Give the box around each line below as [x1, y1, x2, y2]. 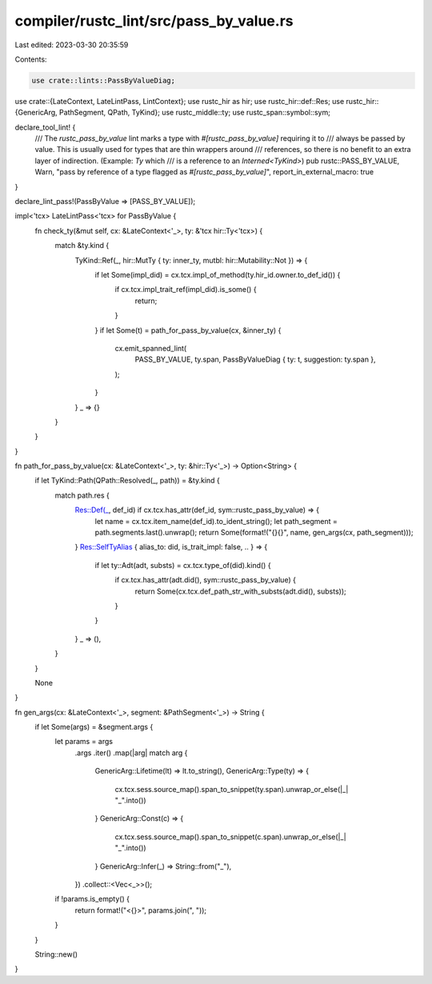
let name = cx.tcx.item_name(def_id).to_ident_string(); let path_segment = [94, 516, 338, 526]
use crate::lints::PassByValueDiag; [31, 76, 176, 85]
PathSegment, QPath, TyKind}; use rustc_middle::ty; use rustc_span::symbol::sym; [58, 108, 331, 118]
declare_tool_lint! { [14, 122, 76, 132]
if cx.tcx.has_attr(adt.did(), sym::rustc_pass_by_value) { [114, 575, 296, 585]
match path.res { [54, 490, 110, 500]
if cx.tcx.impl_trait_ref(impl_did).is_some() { [114, 285, 257, 294]
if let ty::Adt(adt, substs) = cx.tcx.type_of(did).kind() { [94, 560, 271, 570]
